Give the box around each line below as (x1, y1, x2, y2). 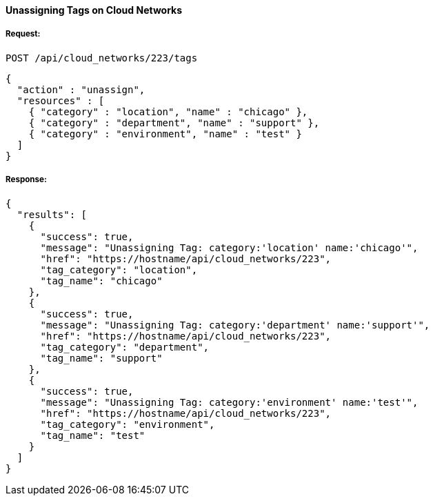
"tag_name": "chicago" (40, 275, 163, 286)
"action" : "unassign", (17, 83, 145, 95)
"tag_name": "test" (40, 429, 145, 441)
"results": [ (17, 208, 88, 220)
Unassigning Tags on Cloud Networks (6, 4, 183, 16)
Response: (6, 175, 47, 185)
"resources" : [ (17, 95, 105, 106)
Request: (6, 29, 41, 39)
